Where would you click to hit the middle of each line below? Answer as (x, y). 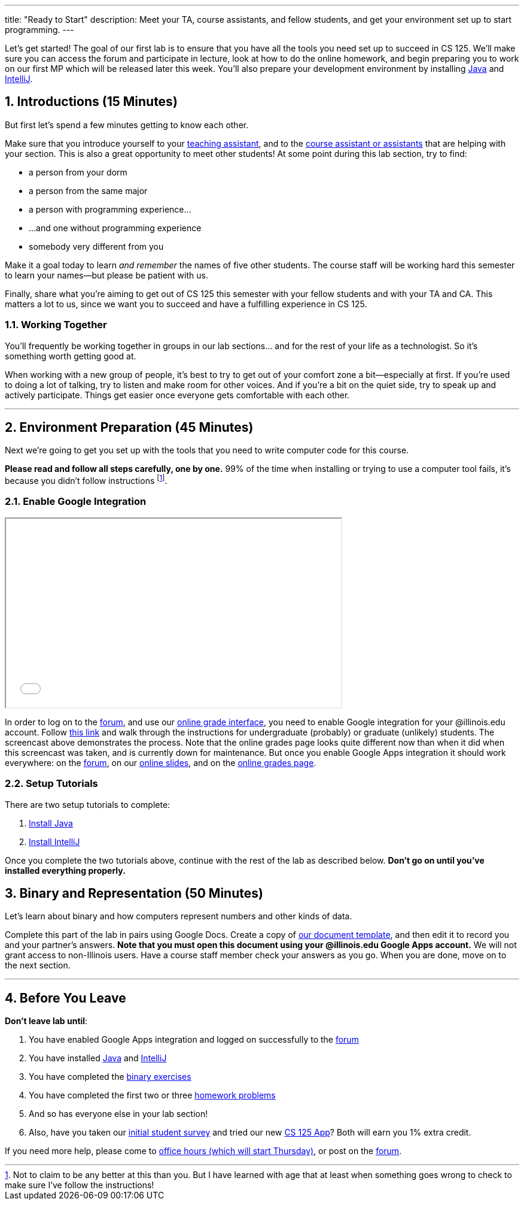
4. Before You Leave (65, 998)
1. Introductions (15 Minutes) (91, 102)
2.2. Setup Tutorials (51, 784)
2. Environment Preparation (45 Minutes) (129, 428)
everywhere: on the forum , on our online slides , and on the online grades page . (161, 762)
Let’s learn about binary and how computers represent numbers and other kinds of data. (179, 916)
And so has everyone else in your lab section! (118, 1114)
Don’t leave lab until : (46, 1021)
